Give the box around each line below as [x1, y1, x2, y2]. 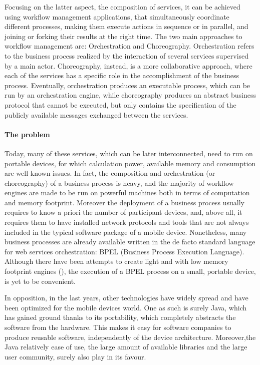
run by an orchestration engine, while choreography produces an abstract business [5, 90, 256, 100]
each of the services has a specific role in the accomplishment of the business [5, 70, 239, 81]
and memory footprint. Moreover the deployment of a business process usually [5, 197, 244, 207]
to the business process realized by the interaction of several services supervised [5, 50, 249, 61]
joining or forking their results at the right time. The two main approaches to [5, 31, 242, 41]
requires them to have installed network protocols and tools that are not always [5, 217, 249, 227]
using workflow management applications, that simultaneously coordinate [5, 11, 229, 22]
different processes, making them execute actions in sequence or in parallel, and [5, 21, 248, 32]
